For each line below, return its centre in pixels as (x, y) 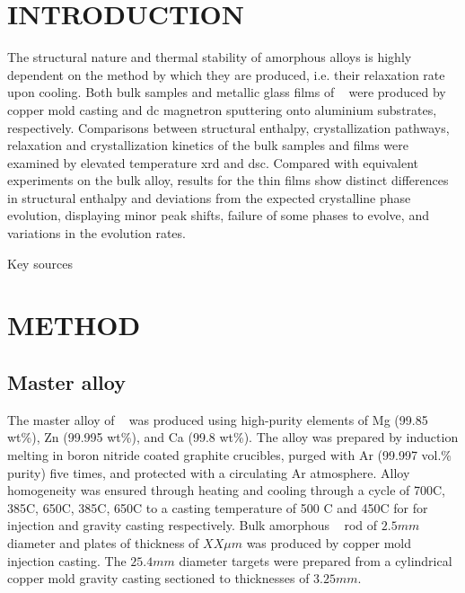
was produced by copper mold (329, 542)
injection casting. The (67, 560)
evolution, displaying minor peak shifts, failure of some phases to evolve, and (218, 215)
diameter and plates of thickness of (103, 542)
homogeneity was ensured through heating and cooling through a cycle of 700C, (226, 490)
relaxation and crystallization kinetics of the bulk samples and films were (208, 145)
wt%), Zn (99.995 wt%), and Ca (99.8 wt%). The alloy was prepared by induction (233, 437)
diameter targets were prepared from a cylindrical (316, 560)
